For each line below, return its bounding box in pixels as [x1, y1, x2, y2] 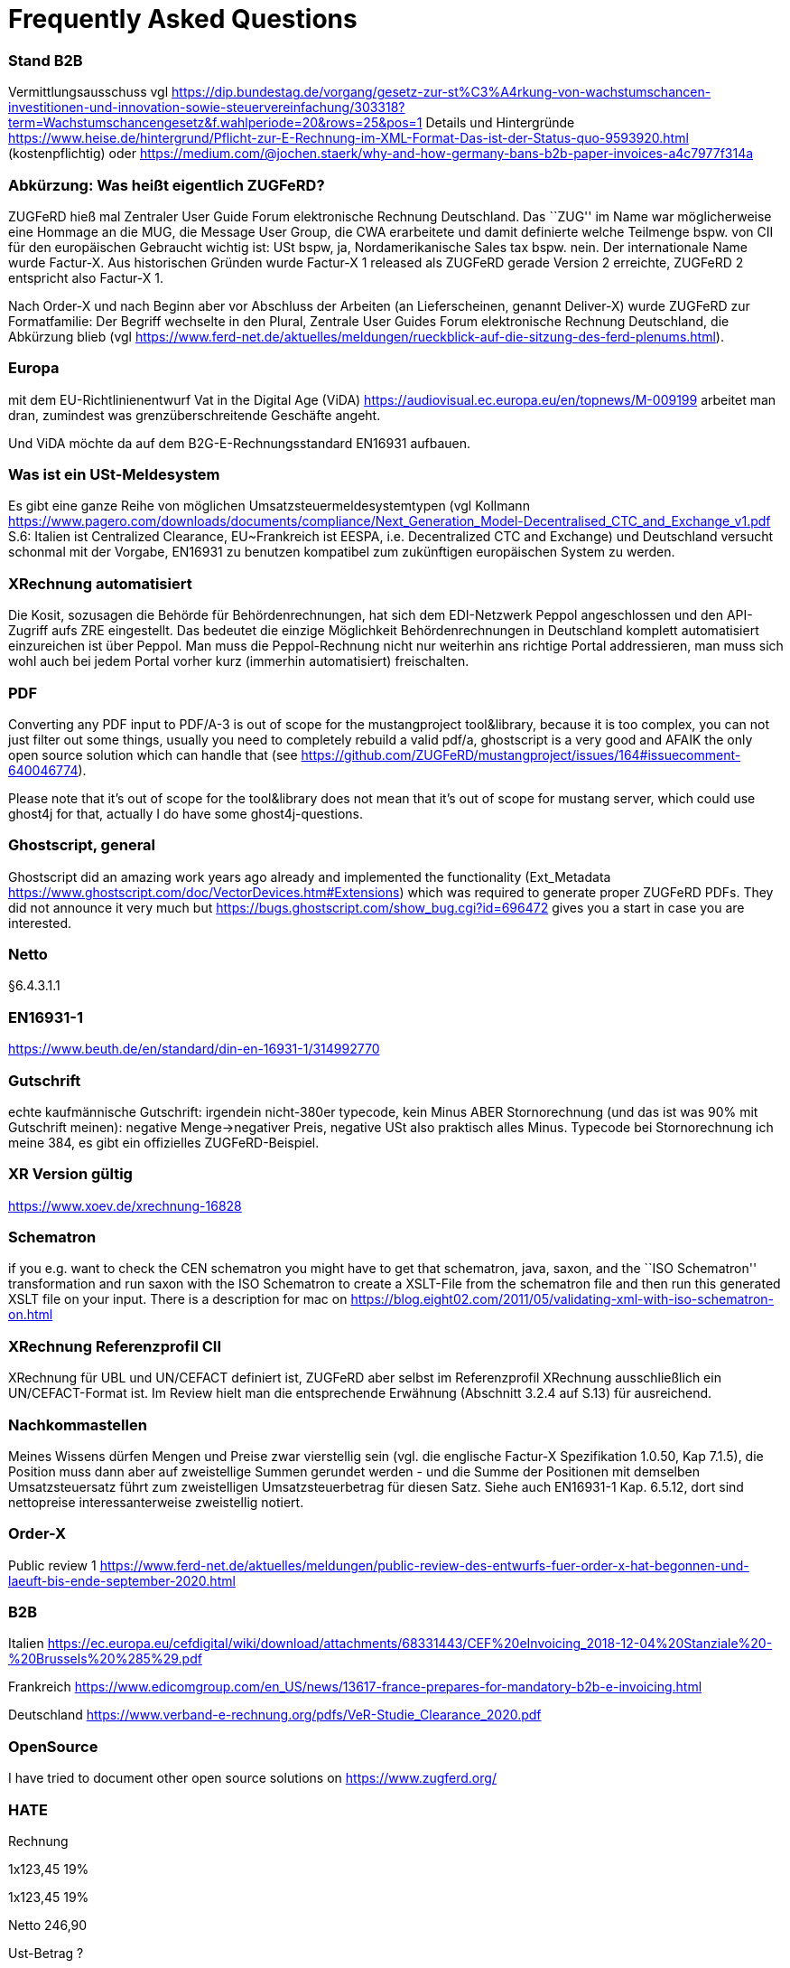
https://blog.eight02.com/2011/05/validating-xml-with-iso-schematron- [350, 1291, 774, 1307]
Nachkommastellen [8, 1415, 147, 1434]
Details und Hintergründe [425, 115, 575, 131]
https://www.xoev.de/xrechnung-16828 [8, 1197, 242, 1214]
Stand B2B [8, 51, 83, 70]
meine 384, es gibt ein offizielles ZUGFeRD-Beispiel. [8, 1134, 320, 1150]
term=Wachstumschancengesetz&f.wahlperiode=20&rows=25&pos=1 [8, 115, 423, 131]
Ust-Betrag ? [8, 1945, 84, 1961]
